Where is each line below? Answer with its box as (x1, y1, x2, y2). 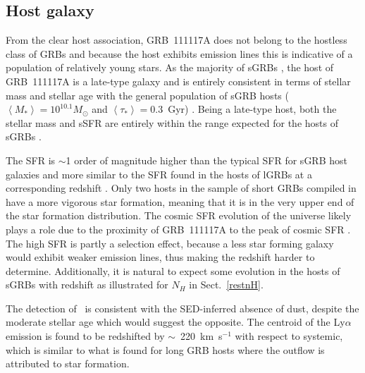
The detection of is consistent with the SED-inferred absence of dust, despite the (6, 300, 359, 315)
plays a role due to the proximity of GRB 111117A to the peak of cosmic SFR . (6, 221, 351, 236)
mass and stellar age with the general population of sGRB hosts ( (6, 87, 289, 102)
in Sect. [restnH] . (189, 277, 264, 292)
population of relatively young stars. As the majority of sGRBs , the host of (6, 60, 334, 75)
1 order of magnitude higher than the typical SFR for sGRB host (66, 152, 347, 167)
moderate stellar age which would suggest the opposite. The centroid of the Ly (6, 314, 345, 329)
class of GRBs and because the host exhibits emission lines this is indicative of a (6, 46, 353, 61)
